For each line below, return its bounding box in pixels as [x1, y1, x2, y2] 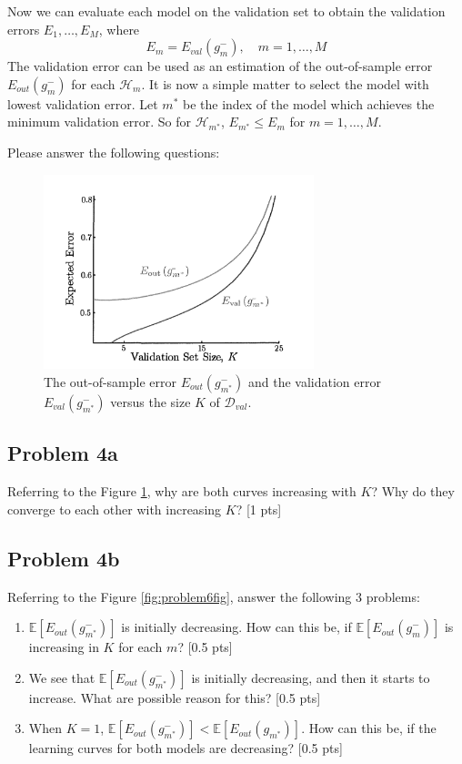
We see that [28, 667, 95, 687]
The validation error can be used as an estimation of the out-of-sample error [7, 56, 433, 76]
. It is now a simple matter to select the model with [141, 74, 429, 93]
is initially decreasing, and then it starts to [191, 667, 430, 687]
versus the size [110, 392, 191, 411]
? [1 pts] [236, 499, 282, 518]
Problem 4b [7, 544, 120, 572]
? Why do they [371, 482, 455, 501]
